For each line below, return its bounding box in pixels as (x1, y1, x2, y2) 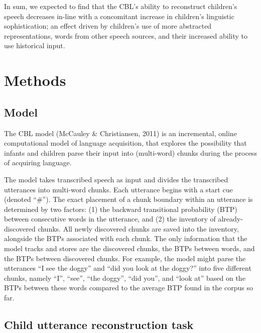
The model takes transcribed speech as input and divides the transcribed (4, 174, 228, 184)
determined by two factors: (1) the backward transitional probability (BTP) (4, 203, 237, 214)
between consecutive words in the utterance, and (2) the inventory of (4, 213, 216, 224)
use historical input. (4, 40, 65, 51)
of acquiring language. (4, 157, 72, 168)
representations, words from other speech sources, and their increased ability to (4, 30, 247, 41)
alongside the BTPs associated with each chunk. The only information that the (4, 233, 247, 244)
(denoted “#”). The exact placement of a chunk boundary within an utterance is (4, 194, 253, 204)
